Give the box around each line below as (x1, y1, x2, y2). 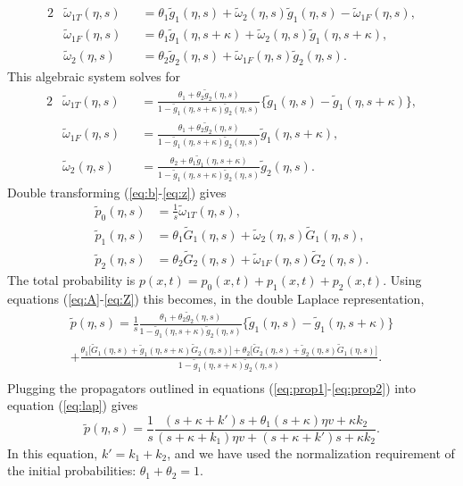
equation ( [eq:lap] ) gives (7, 396, 138, 415)
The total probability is (7, 270, 136, 289)
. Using (383, 270, 422, 289)
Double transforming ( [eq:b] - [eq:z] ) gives (7, 182, 227, 201)
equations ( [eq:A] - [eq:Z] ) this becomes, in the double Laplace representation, (7, 289, 425, 307)
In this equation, (7, 443, 98, 462)
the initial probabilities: (7, 461, 136, 480)
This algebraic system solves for (7, 67, 181, 86)
